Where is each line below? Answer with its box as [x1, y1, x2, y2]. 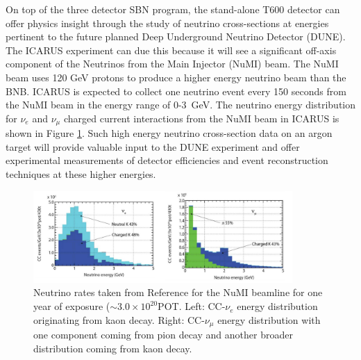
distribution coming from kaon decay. [33, 341, 192, 355]
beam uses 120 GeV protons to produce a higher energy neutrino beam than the [6, 69, 346, 84]
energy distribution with [217, 312, 321, 327]
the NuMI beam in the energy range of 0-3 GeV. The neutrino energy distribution [6, 97, 356, 112]
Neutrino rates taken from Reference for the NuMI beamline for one [33, 285, 323, 300]
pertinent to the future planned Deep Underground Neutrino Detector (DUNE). [6, 29, 346, 44]
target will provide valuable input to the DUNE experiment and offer [6, 139, 300, 154]
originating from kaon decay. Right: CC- [33, 312, 205, 327]
